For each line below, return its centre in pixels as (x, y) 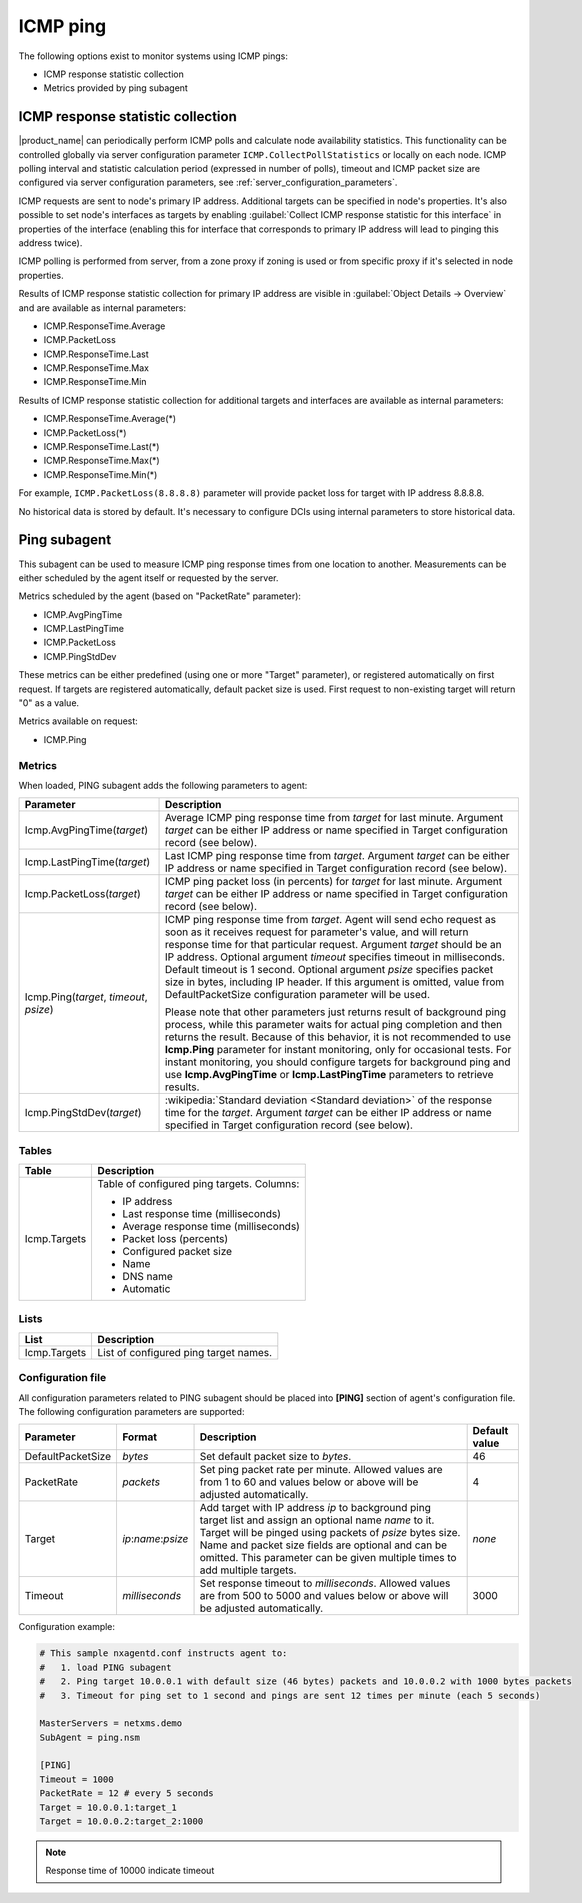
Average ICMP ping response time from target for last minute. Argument (334, 818)
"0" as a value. (49, 703)
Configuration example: (66, 1627)
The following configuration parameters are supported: (131, 1411)
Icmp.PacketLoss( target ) (83, 894)
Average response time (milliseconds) (211, 1227)
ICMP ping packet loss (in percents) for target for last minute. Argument (333, 882)
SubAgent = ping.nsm (89, 1737)
